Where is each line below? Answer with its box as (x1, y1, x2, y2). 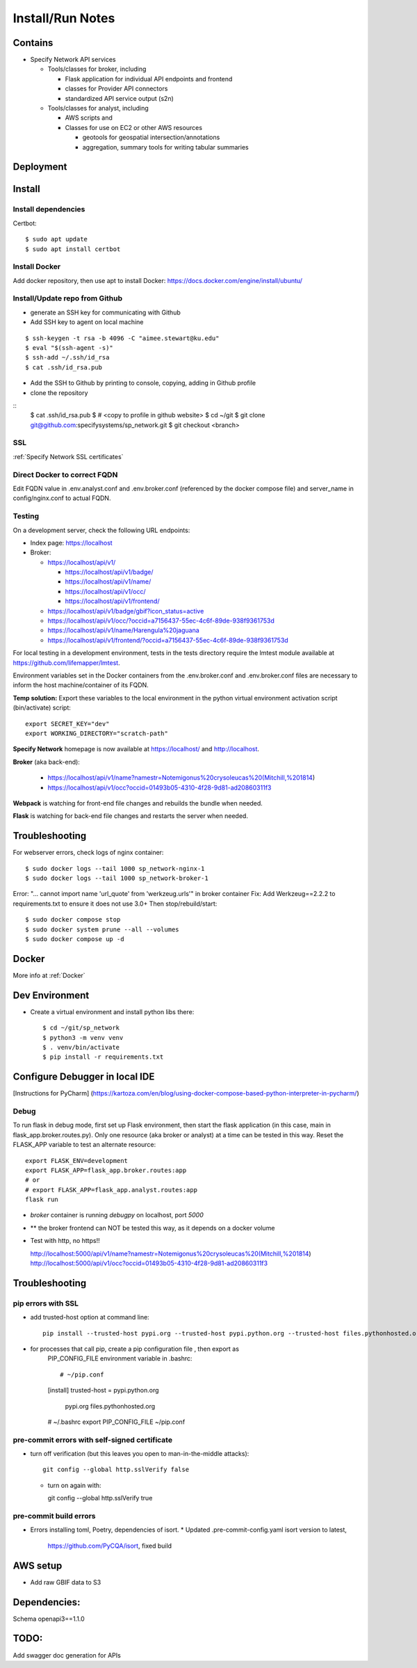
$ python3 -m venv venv (42, 1034, 124, 1041)
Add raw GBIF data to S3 (30, 1578, 101, 1586)
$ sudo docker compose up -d (25, 935, 124, 943)
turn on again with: (47, 1481, 101, 1489)
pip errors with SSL (13, 1298, 79, 1308)
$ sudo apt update (25, 235, 88, 243)
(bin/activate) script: (13, 703, 71, 712)
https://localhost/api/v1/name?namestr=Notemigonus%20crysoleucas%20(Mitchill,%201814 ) (47, 773, 316, 782)
